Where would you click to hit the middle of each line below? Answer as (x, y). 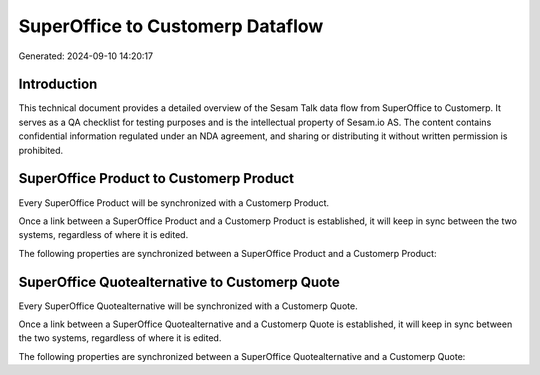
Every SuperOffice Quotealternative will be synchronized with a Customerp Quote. (188, 306)
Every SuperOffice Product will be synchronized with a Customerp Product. (174, 202)
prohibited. (41, 150)
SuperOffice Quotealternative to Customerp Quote (179, 281)
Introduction (58, 84)
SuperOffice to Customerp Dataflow (171, 26)
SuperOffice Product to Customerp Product (156, 178)
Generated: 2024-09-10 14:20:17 (86, 56)
